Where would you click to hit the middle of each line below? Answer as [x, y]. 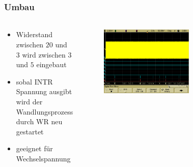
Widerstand [34, 34]
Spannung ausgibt [44, 91]
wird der [29, 101]
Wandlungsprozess [45, 111]
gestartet [30, 131]
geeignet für [34, 148]
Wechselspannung [43, 158]
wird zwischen [44, 54]
